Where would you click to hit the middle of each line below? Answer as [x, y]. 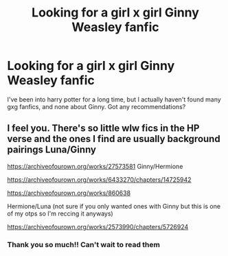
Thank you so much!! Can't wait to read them [83, 244]
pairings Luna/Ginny [52, 150]
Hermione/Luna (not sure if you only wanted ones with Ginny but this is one [114, 206]
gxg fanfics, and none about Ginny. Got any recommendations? [96, 106]
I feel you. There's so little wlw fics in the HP [103, 128]
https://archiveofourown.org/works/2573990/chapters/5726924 [98, 226]
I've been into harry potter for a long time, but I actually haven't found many [114, 99]
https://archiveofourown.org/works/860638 [69, 193]
